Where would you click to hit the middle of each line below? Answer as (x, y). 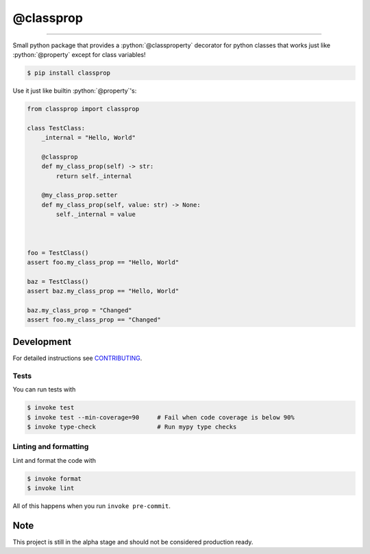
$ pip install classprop (69, 73)
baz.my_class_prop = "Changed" (80, 311)
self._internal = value (96, 215)
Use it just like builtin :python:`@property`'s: (75, 91)
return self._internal (94, 176)
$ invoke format (54, 479)
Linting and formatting (51, 447)
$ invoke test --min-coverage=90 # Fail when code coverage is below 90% (161, 417)
